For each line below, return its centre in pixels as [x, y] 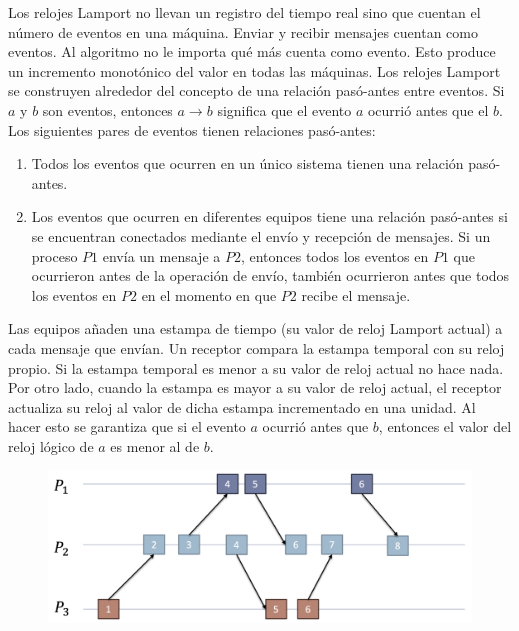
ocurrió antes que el [428, 109]
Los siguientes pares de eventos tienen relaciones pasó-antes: [192, 129]
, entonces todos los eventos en [334, 255]
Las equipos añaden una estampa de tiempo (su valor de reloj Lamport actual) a [255, 328]
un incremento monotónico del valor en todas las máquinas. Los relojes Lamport [254, 70]
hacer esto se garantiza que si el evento [127, 426]
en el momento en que [209, 294]
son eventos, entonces [107, 109]
